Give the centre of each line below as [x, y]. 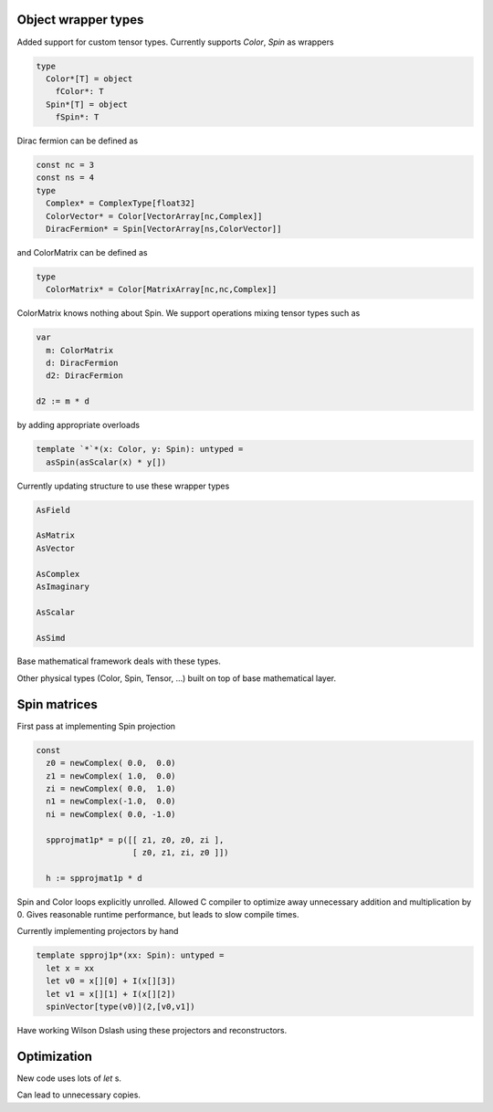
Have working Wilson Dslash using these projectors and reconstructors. [152, 1030]
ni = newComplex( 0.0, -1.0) [111, 814]
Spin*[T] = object [87, 104]
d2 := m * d [63, 401]
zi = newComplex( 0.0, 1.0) [111, 788]
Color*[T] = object [89, 79]
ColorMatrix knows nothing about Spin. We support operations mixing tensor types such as [189, 313]
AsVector [56, 548]
